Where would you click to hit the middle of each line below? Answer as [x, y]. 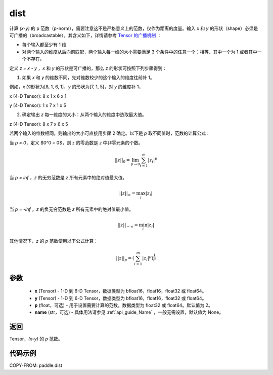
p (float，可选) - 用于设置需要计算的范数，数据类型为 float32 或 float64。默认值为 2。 [124, 305]
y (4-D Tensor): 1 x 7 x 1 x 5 [38, 105]
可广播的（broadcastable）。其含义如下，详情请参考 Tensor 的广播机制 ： [85, 35]
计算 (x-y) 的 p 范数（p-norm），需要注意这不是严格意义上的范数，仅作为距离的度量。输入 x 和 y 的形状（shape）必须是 [134, 28]
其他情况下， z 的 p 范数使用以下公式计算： [54, 241]
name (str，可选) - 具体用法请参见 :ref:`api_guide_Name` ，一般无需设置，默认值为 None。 [129, 312]
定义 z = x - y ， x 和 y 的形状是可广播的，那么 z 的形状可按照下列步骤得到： [88, 68]
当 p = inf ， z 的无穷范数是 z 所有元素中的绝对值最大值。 [68, 177]
